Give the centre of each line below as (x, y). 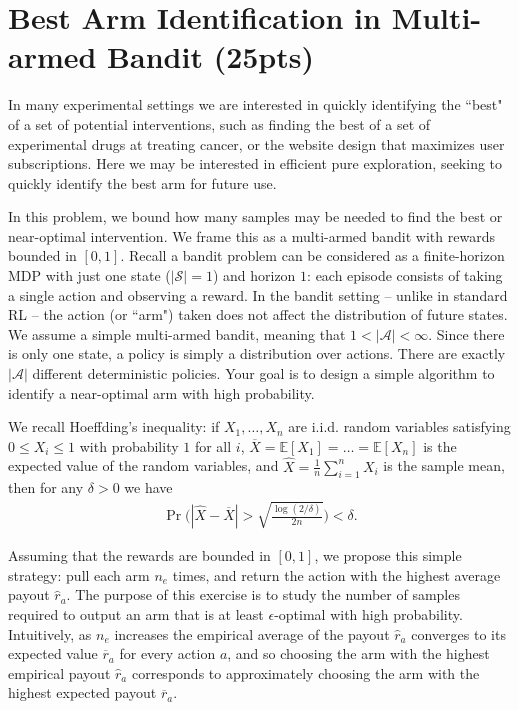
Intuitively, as (50, 633)
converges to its (458, 633)
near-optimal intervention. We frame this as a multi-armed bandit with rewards (251, 235)
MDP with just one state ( (89, 275)
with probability (129, 445)
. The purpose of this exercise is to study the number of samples (263, 594)
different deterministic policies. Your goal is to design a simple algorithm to (263, 373)
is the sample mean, (444, 465)
